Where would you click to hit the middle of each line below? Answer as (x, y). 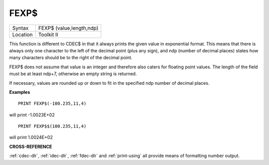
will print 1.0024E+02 (31, 138)
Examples (20, 92)
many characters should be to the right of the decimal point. (71, 58)
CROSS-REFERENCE (31, 147)
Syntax (20, 28)
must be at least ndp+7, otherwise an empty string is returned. (73, 74)
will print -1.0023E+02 (32, 115)
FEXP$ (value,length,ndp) (68, 28)
